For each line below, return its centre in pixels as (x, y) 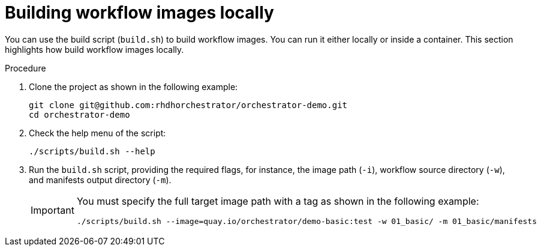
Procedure (25, 68)
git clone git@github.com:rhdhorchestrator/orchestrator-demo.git (188, 105)
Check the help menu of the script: (97, 133)
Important (52, 210)
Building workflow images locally (139, 13)
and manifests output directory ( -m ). (100, 180)
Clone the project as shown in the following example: (133, 86)
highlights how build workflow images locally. (94, 49)
